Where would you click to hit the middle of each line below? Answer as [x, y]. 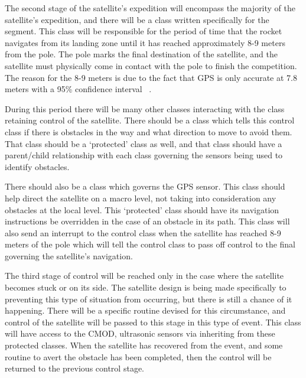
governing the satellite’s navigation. [69, 255]
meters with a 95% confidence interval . [78, 89]
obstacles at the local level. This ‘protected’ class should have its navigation [142, 209]
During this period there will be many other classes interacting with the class [145, 108]
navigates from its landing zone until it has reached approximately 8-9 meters [145, 42]
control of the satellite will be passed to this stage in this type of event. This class [153, 322]
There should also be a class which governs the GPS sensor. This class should [145, 186]
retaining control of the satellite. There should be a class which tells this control [150, 120]
